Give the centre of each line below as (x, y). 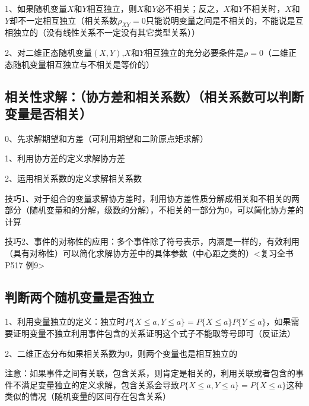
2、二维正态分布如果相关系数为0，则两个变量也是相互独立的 (121, 353)
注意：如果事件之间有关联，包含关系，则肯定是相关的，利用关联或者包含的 (150, 373)
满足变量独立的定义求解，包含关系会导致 (100, 384)
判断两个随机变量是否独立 (79, 296)
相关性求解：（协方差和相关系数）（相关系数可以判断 (154, 96)
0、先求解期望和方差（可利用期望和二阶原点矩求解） (106, 138)
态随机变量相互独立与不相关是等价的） (79, 64)
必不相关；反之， (190, 8)
